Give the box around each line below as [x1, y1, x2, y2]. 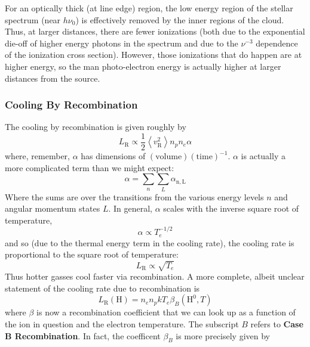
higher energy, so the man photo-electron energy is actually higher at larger [5, 60, 281, 72]
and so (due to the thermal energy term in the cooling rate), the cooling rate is [5, 236, 294, 249]
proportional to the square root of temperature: [5, 248, 179, 261]
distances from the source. [5, 72, 100, 84]
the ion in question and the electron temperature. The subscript [5, 318, 239, 330]
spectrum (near [5, 13, 61, 26]
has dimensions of [81, 150, 146, 162]
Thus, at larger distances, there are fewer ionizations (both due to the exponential [5, 25, 305, 38]
